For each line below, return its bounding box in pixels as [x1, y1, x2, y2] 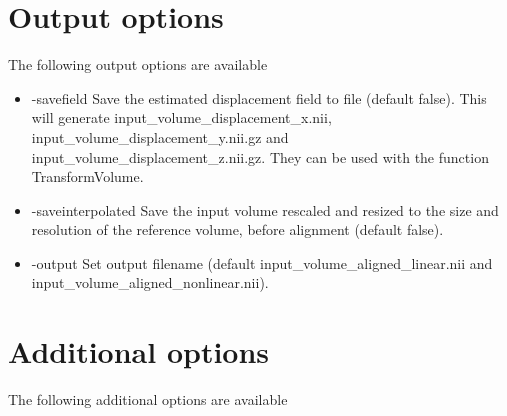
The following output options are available [8, 54, 268, 75]
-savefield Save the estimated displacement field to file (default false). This [31, 87, 487, 108]
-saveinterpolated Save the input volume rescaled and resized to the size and [31, 199, 499, 220]
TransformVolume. [31, 166, 144, 187]
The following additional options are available [8, 389, 288, 410]
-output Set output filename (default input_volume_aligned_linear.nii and [31, 252, 493, 273]
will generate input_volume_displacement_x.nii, [31, 107, 332, 128]
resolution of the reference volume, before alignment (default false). [31, 219, 444, 240]
